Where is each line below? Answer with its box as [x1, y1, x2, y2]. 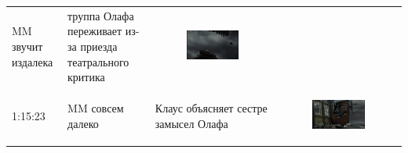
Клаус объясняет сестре [155, 100, 268, 116]
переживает [67, 23, 122, 39]
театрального [67, 53, 129, 69]
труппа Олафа [67, 7, 134, 23]
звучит [12, 37, 43, 54]
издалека [12, 53, 53, 69]
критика [67, 69, 105, 85]
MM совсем [67, 100, 124, 116]
